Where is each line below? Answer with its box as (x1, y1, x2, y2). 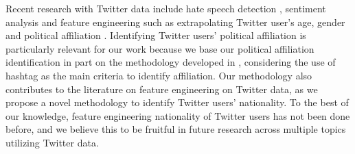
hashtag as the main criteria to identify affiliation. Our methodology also (5, 68, 312, 82)
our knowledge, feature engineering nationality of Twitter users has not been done (5, 108, 350, 123)
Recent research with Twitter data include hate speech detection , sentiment (5, 1, 326, 15)
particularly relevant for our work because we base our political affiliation (5, 41, 314, 55)
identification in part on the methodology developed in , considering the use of (5, 55, 336, 69)
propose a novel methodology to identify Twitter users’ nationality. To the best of (5, 95, 349, 110)
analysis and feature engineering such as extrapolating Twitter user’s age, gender (5, 14, 345, 29)
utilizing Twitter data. (5, 135, 99, 149)
